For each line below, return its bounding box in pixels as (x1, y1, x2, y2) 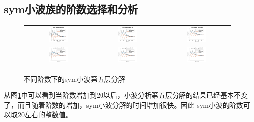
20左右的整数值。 (17, 109, 73, 120)
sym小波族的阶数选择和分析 (4, 1, 138, 17)
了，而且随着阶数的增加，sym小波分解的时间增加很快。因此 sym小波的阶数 (4, 99, 243, 110)
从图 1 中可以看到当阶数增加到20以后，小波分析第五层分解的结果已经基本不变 (4, 90, 248, 100)
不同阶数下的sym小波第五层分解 (24, 73, 125, 84)
